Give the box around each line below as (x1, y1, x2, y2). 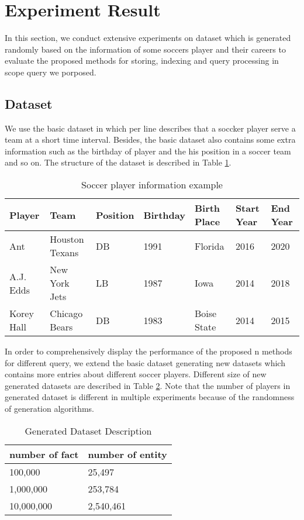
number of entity (88, 447, 167, 461)
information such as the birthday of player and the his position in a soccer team (5, 144, 291, 157)
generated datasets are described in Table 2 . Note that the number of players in (5, 379, 291, 391)
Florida (194, 239, 224, 253)
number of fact (9, 447, 79, 461)
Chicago (50, 307, 83, 321)
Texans (50, 246, 79, 260)
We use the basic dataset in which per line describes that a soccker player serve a (5, 122, 296, 134)
